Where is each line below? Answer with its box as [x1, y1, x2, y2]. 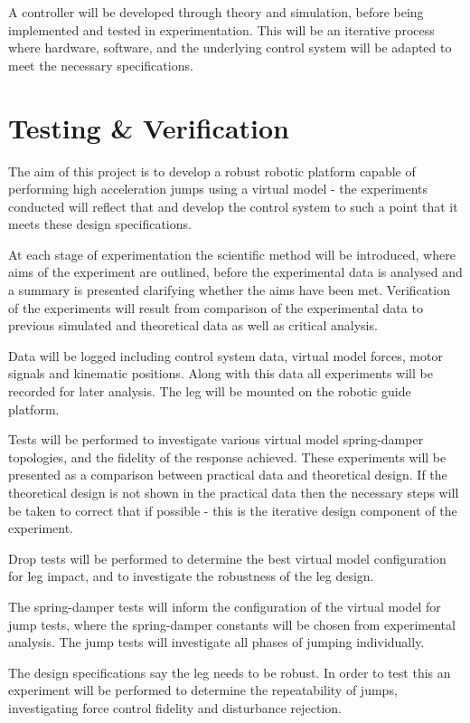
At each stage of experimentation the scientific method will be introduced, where [8, 244, 456, 263]
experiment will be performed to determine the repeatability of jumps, [8, 680, 398, 699]
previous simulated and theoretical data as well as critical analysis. [8, 316, 378, 335]
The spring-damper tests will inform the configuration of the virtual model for [8, 596, 441, 615]
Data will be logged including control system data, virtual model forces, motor [8, 346, 443, 365]
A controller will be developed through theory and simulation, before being [8, 3, 424, 21]
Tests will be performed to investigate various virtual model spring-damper [8, 430, 424, 449]
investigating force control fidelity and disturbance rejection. [8, 698, 343, 717]
